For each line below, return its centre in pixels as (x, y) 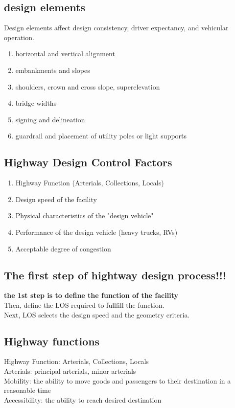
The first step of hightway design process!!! (115, 275)
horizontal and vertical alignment (65, 54)
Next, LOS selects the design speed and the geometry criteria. (97, 314)
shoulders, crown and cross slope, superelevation (88, 86)
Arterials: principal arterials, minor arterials (70, 371)
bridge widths (36, 103)
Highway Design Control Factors (88, 162)
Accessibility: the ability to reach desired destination (83, 399)
